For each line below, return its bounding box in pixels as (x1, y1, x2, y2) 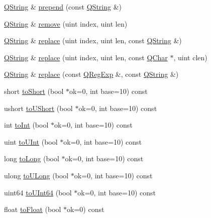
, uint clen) (173, 52, 207, 62)
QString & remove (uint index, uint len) (4, 18, 128, 29)
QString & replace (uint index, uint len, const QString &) (4, 35, 182, 46)
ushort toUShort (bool (4, 102, 73, 113)
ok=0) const (67, 204, 104, 214)
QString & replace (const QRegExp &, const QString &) (4, 69, 179, 79)
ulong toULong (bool (4, 170, 69, 180)
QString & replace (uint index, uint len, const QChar (4, 52, 168, 62)
